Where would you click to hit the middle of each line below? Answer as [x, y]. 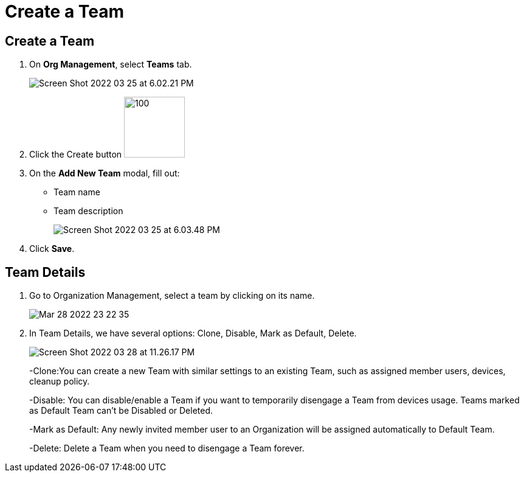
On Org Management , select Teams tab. [111, 64]
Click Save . [52, 249]
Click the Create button [76, 155]
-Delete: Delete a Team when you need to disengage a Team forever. [167, 448]
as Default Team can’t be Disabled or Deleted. [121, 411]
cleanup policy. [60, 381]
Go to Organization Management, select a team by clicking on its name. [172, 296]
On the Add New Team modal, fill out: [105, 173]
